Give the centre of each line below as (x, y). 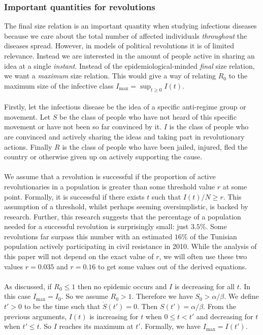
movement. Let (27, 116)
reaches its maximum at (96, 326)
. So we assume (85, 296)
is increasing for (114, 316)
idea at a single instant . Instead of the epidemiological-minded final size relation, (129, 65)
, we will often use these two (203, 256)
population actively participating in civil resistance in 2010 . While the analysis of (130, 246)
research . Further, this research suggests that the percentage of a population (123, 216)
